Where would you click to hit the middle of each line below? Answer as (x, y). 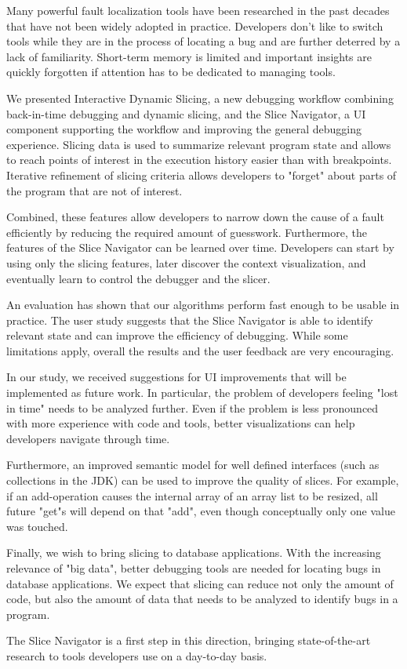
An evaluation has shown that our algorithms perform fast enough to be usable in (203, 305)
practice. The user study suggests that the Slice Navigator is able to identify (190, 320)
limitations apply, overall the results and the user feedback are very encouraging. (200, 350)
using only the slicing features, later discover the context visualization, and (186, 262)
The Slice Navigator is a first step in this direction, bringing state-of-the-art (189, 640)
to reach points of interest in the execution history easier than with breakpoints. (199, 160)
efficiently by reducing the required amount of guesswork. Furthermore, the (187, 232)
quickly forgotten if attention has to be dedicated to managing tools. (171, 72)
